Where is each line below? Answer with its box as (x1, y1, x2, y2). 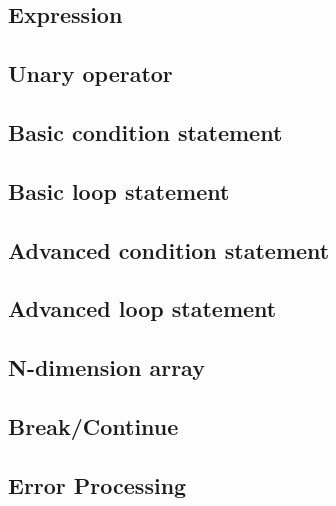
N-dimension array (8, 352, 205, 383)
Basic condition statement (8, 116, 283, 147)
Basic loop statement (8, 175, 230, 206)
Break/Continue (8, 410, 179, 441)
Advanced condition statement (8, 234, 330, 265)
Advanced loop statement (8, 293, 277, 324)
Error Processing (8, 469, 187, 500)
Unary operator (8, 58, 173, 89)
